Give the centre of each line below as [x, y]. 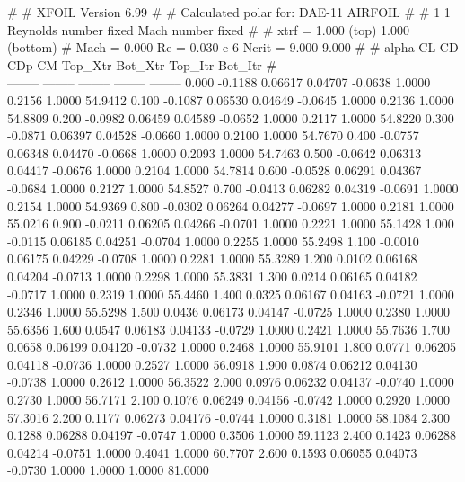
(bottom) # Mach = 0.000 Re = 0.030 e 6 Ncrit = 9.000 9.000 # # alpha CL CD [233, 47]
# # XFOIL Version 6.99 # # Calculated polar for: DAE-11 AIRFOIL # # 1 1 [229, 12]
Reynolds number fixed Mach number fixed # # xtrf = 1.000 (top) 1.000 [209, 29]
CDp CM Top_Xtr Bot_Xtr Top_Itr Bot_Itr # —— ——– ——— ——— [216, 64]
